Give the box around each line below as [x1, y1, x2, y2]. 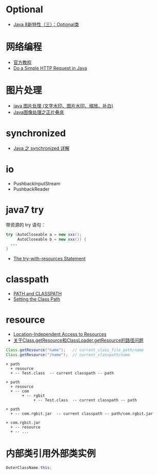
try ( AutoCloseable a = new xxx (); [6, 232, 82, 237]
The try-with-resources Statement [13, 256, 86, 262]
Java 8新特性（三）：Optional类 [13, 21, 79, 27]
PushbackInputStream [13, 180, 61, 186]
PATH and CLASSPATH [13, 291, 62, 297]
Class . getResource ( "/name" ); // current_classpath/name [6, 352, 130, 357]
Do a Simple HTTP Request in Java [13, 65, 87, 71]
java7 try [6, 204, 44, 216]
